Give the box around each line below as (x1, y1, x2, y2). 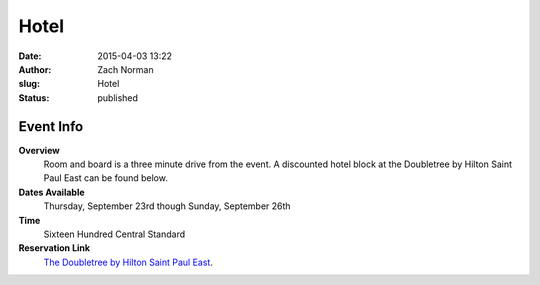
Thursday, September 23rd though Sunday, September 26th (43, 200, 291, 212)
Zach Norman (97, 63, 154, 75)
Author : (18, 63, 52, 75)
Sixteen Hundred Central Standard (43, 228, 186, 240)
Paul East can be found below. (43, 172, 169, 184)
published (97, 91, 139, 104)
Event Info (18, 118, 84, 135)
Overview (18, 144, 60, 156)
